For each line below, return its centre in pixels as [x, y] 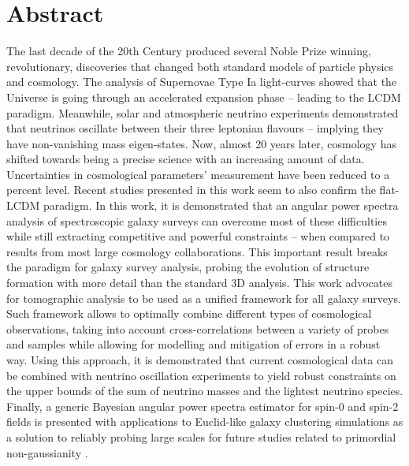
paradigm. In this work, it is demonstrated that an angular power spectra [221, 205]
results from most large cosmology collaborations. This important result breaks [197, 251]
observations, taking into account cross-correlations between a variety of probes [198, 328]
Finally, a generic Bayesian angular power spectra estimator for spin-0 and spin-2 [203, 406]
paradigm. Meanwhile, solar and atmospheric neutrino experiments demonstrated [203, 112]
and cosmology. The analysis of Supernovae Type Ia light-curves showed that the [202, 82]
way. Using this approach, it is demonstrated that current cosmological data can [200, 360]
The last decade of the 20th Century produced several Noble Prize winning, [189, 51]
